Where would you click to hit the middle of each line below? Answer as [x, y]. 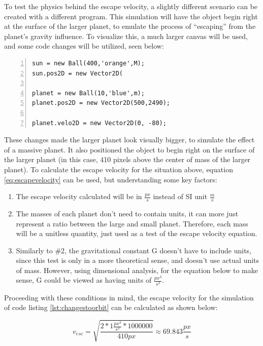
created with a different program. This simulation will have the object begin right [131, 16]
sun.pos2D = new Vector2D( [77, 73]
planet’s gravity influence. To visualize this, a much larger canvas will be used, [126, 36]
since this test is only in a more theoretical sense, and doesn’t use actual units [138, 260]
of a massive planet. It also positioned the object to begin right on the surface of [129, 149]
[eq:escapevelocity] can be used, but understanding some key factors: [111, 179]
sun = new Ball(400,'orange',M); [88, 63]
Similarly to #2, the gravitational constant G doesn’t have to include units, [134, 250]
